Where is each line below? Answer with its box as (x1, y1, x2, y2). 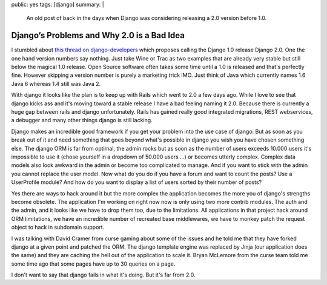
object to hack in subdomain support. (11, 224, 105, 231)
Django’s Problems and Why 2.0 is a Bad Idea (11, 30, 185, 41)
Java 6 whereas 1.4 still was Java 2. (11, 80, 101, 87)
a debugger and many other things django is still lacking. (11, 117, 153, 124)
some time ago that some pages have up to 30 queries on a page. (11, 260, 176, 267)
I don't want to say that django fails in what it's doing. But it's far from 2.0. (11, 271, 196, 278)
